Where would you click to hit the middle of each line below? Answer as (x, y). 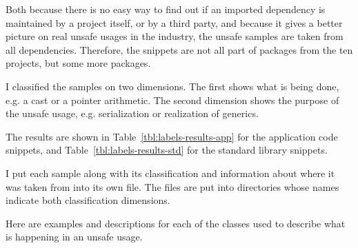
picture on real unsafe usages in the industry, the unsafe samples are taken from (175, 36)
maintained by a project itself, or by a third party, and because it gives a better (174, 22)
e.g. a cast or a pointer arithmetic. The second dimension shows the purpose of (172, 100)
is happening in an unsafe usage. (74, 237)
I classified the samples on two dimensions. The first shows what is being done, (172, 86)
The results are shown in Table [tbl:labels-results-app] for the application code (172, 136)
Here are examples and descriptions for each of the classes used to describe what (176, 223)
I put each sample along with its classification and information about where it (170, 173)
